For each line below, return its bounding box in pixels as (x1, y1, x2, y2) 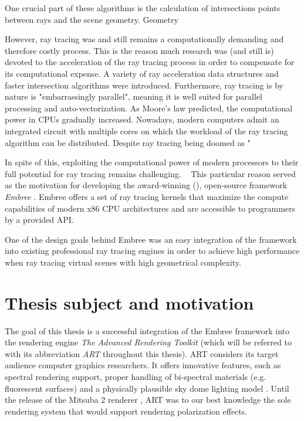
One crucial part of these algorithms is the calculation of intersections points (5, 2, 281, 13)
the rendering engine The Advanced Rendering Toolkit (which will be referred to (5, 336, 292, 348)
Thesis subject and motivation (5, 290, 254, 314)
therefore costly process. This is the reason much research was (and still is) (5, 44, 274, 56)
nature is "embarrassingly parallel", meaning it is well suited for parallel (5, 90, 262, 103)
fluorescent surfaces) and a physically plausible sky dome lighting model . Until (5, 382, 289, 394)
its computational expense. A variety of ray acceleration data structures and (5, 67, 279, 79)
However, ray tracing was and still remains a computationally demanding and (5, 33, 284, 45)
